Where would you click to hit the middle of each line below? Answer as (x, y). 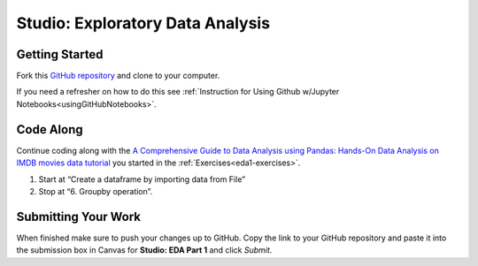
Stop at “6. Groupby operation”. (96, 191)
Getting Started (60, 54)
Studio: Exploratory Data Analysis (143, 23)
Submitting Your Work (79, 217)
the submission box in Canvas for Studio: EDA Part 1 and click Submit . (144, 250)
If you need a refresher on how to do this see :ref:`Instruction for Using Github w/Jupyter (178, 92)
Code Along (50, 129)
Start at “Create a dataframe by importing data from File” (142, 179)
